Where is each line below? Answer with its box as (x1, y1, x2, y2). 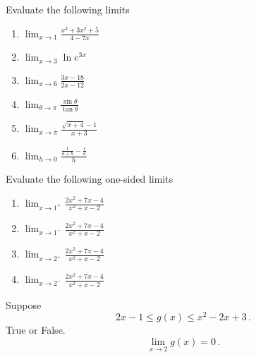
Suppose (6, 297, 42, 312)
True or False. (6, 322, 66, 337)
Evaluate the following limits (6, 2, 130, 16)
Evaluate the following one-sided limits (6, 171, 173, 186)
